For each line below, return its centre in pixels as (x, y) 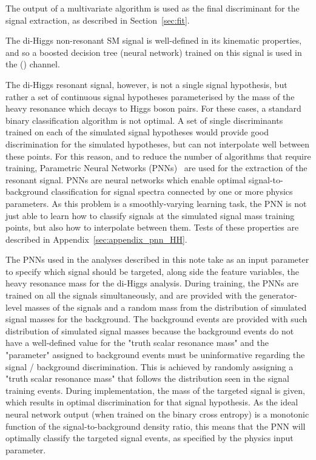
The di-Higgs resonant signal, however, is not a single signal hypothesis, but (146, 84)
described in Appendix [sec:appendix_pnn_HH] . (96, 239)
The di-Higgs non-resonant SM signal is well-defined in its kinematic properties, (154, 40)
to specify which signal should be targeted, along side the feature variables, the (152, 271)
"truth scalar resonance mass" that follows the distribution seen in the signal (147, 378)
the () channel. (33, 64)
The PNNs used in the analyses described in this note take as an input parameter (157, 259)
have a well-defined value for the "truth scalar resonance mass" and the (137, 343)
